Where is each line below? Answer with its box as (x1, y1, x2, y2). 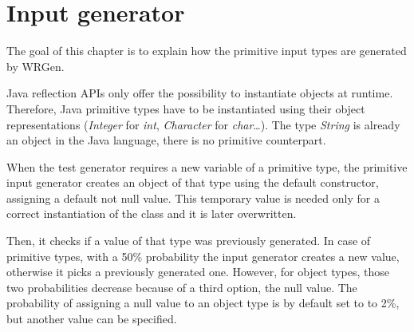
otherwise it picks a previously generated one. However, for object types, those (6, 263, 390, 280)
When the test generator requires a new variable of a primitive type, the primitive (6, 158, 408, 175)
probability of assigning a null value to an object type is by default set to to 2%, (6, 294, 400, 311)
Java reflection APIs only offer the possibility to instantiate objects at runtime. (6, 85, 393, 101)
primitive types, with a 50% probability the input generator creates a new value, (6, 247, 400, 264)
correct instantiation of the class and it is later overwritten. (6, 205, 297, 222)
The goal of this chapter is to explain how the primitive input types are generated (6, 42, 407, 59)
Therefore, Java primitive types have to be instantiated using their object (6, 100, 365, 117)
